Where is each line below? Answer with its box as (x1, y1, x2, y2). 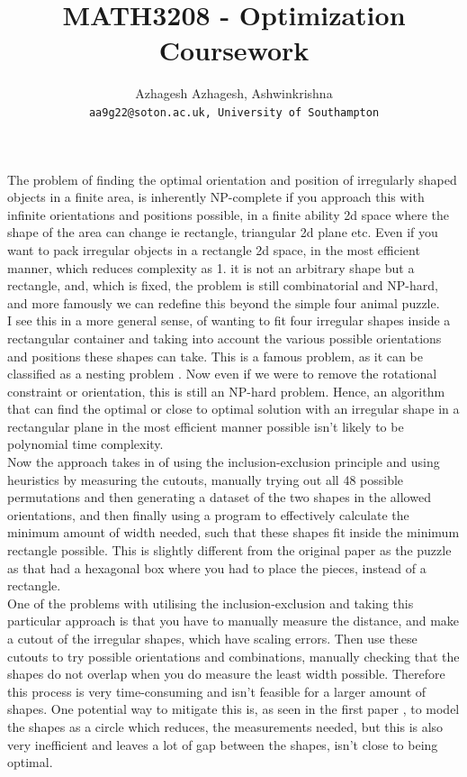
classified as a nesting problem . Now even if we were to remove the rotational (7, 364, 437, 383)
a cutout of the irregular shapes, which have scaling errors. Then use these (7, 629, 418, 647)
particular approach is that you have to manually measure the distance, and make (7, 611, 460, 630)
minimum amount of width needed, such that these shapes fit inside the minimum (7, 523, 460, 542)
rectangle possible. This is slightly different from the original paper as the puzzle (7, 541, 452, 560)
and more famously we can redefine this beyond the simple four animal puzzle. (7, 293, 440, 312)
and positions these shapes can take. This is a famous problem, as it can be (7, 346, 423, 365)
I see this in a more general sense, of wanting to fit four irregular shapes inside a (7, 311, 451, 330)
